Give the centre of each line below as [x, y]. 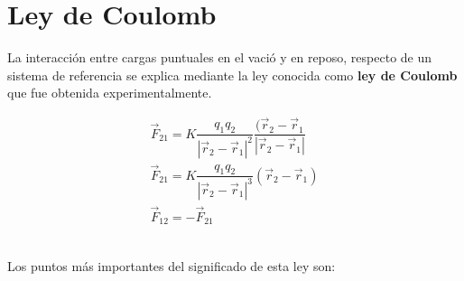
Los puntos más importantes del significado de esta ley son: [172, 266]
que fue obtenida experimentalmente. [110, 93]
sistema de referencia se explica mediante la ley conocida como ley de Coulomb [232, 75]
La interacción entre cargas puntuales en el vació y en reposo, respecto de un [220, 57]
